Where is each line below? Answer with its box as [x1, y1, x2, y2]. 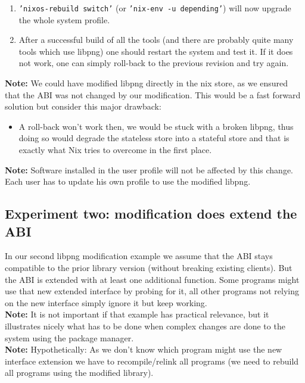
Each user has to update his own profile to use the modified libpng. [5, 175, 251, 188]
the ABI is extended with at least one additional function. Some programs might [5, 273, 300, 285]
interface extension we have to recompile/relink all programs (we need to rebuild [5, 354, 299, 367]
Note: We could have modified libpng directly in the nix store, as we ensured [5, 77, 288, 89]
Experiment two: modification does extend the [5, 204, 297, 223]
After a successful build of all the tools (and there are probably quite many [18, 33, 294, 46]
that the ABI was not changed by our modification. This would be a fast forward [5, 88, 301, 101]
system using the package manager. [5, 331, 134, 344]
